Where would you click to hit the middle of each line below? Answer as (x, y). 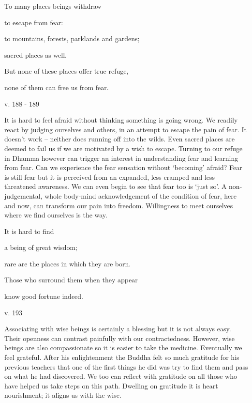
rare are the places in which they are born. (68, 263)
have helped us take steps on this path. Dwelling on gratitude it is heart (111, 385)
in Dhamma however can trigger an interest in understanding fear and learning (121, 158)
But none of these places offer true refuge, (67, 71)
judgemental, (23, 195)
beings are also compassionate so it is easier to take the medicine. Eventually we (123, 348)
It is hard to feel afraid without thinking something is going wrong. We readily (121, 120)
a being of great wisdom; (41, 247)
